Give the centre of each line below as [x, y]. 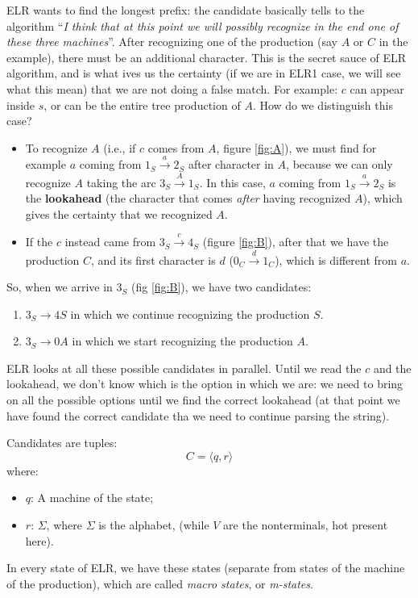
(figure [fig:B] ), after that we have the [296, 242]
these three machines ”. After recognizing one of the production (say [172, 42]
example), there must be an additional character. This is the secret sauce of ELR [207, 57]
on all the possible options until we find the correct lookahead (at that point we [203, 400]
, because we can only [339, 164]
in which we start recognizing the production [182, 341]
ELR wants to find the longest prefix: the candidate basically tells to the [186, 10]
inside [21, 105]
